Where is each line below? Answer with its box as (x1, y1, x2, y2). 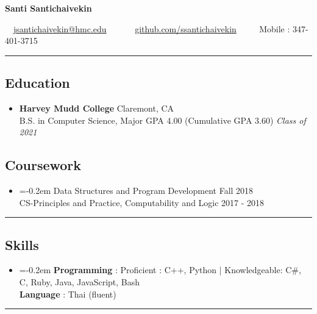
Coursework (5, 155, 82, 174)
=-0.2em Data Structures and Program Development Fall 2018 (19, 184, 254, 196)
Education (5, 73, 70, 92)
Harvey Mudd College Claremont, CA (19, 101, 174, 114)
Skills (5, 235, 39, 254)
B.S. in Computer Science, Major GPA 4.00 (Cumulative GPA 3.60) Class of (19, 113, 306, 126)
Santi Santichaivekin (5, 2, 92, 14)
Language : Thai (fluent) (19, 287, 116, 300)
